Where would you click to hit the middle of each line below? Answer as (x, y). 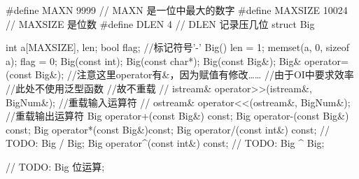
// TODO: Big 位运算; (55, 166)
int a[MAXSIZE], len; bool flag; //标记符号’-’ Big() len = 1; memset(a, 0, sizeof (177, 47)
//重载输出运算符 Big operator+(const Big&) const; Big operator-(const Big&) (177, 116)
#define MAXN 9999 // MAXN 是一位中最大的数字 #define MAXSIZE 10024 (177, 10)
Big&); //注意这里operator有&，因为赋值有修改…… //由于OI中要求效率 (195, 74)
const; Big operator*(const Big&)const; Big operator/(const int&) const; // (168, 129)
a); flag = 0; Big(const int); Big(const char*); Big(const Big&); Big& (154, 60)
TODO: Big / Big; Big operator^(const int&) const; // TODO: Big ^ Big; (165, 143)
